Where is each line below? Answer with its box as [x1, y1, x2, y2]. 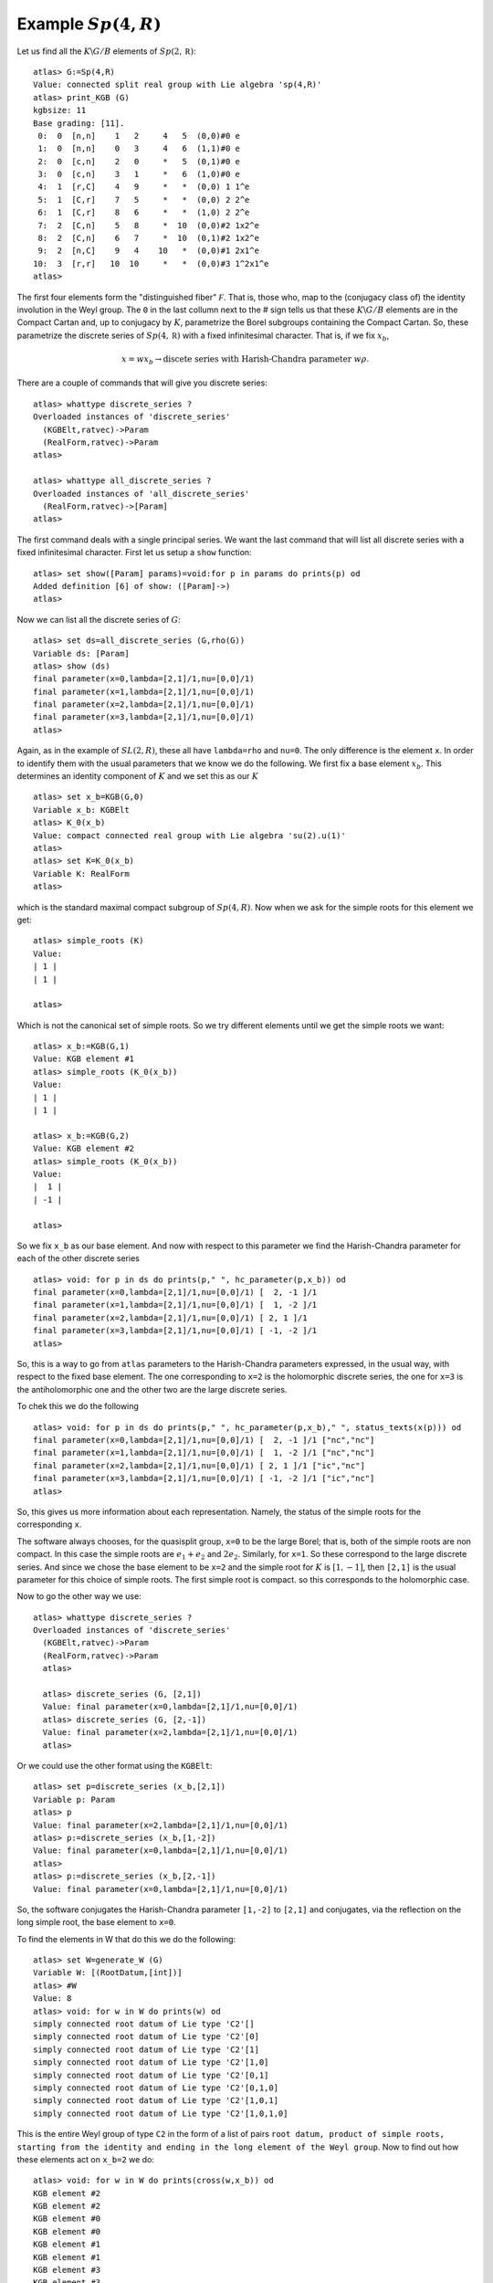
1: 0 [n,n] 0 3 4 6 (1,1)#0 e [37, 143, 241, 154]
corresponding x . [16, 1519, 82, 1530]
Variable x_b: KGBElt [33, 805, 130, 815]
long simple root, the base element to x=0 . [16, 1917, 177, 1928]
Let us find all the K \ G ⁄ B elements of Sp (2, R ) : [16, 46, 196, 57]
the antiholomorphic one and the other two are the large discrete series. [16, 1383, 288, 1394]
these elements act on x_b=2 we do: [16, 2153, 155, 2164]
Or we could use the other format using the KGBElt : [16, 1760, 213, 1771]
